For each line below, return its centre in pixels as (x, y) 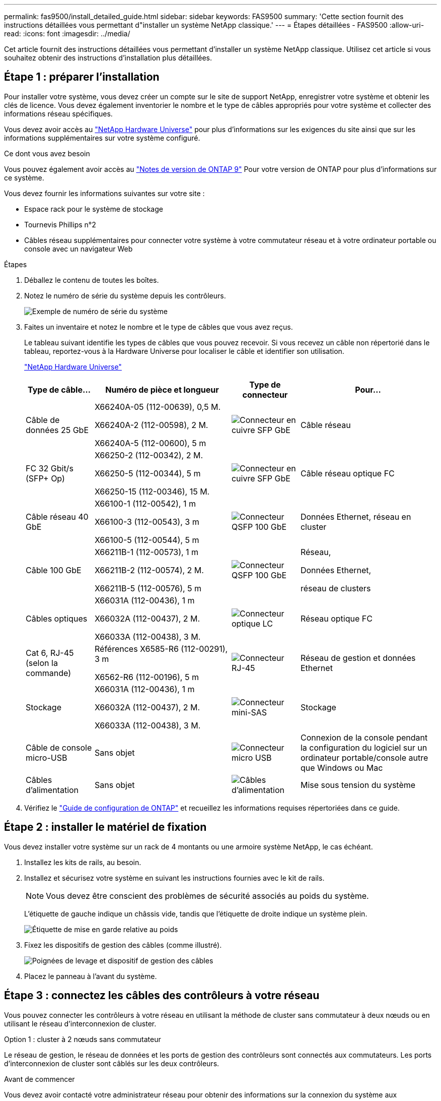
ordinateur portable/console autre (364, 757)
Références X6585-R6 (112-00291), (161, 649)
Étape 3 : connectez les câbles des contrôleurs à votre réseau (162, 996)
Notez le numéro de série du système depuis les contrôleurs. (125, 295)
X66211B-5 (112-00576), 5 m (148, 588)
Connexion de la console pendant (364, 737)
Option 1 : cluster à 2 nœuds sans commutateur (83, 1039)
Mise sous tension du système (358, 785)
